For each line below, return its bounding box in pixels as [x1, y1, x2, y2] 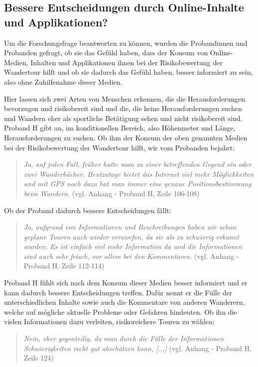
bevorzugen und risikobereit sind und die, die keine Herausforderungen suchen [4, 103, 242, 114]
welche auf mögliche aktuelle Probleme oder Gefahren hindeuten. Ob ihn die [4, 306, 237, 317]
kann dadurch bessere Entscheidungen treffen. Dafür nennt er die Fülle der [4, 287, 233, 297]
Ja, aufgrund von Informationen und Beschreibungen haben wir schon [23, 222, 237, 232]
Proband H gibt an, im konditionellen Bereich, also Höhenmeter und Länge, [4, 122, 236, 133]
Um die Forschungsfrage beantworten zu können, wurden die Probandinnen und [4, 37, 248, 48]
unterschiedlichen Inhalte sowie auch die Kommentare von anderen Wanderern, [4, 297, 245, 307]
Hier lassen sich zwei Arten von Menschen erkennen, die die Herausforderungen [4, 93, 246, 104]
